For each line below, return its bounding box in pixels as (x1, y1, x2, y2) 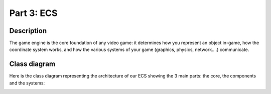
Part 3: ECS (9, 7, 58, 18)
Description (9, 26, 47, 35)
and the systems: (9, 80, 45, 86)
